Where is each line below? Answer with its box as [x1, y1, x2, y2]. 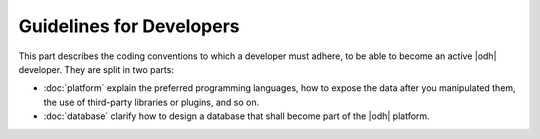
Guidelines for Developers [18, 15, 240, 37]
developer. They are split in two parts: [18, 63, 175, 75]
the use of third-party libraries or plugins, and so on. [43, 96, 260, 108]
